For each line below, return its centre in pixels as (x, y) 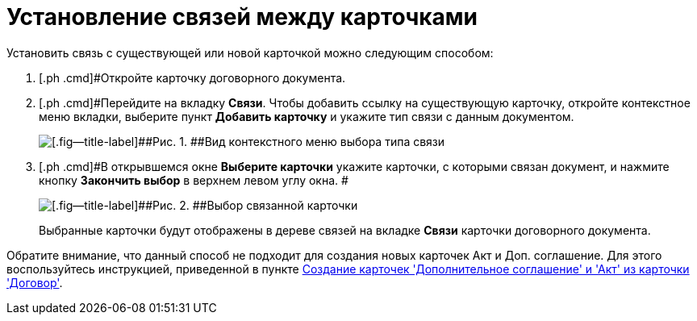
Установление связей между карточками (242, 17)
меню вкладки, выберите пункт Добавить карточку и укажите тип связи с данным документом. (307, 116)
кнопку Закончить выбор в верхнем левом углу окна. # (194, 180)
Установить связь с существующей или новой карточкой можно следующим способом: (250, 52)
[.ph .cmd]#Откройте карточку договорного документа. (192, 77)
